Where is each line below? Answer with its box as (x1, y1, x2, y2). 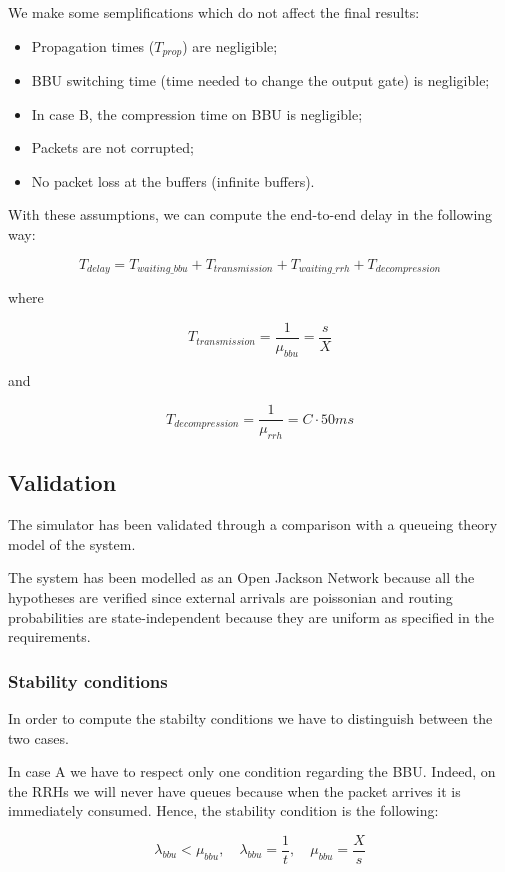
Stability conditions (8, 668, 168, 693)
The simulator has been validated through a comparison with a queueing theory (8, 514, 498, 535)
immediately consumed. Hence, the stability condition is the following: (8, 800, 439, 821)
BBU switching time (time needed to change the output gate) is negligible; (31, 70, 490, 91)
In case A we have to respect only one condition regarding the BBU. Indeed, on (8, 761, 496, 782)
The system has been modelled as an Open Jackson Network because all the (8, 567, 475, 588)
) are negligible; (182, 35, 278, 56)
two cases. (8, 727, 69, 748)
